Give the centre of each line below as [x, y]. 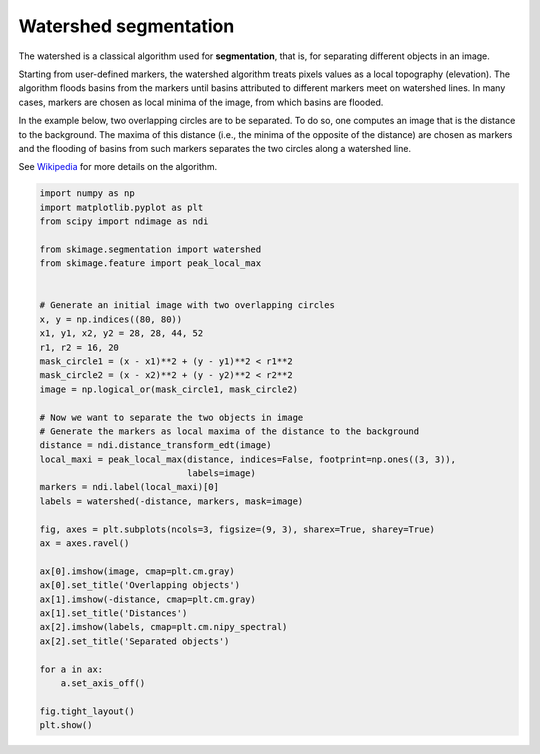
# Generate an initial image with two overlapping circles [187, 305]
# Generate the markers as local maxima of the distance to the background [229, 431]
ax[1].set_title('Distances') [113, 613]
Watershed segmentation [126, 26]
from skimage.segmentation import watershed [150, 249]
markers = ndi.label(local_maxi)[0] [129, 487]
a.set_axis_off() [103, 683]
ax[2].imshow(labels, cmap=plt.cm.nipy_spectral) [163, 627]
